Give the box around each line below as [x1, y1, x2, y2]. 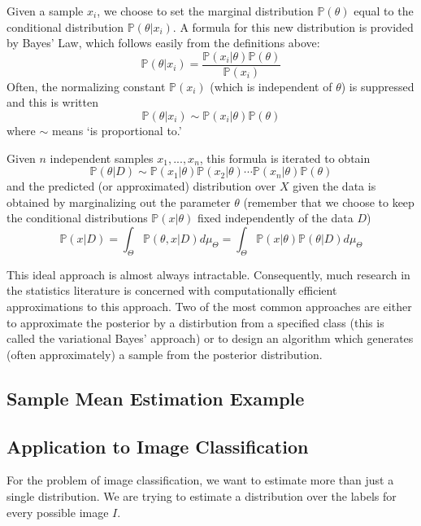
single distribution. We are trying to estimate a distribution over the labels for [7, 487, 397, 504]
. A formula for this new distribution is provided [172, 18, 414, 35]
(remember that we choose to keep [243, 193, 414, 210]
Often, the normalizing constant [7, 77, 166, 94]
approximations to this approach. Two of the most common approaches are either [7, 297, 412, 314]
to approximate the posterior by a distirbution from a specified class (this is [7, 313, 384, 331]
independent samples [50, 149, 154, 166]
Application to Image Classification [7, 433, 309, 458]
